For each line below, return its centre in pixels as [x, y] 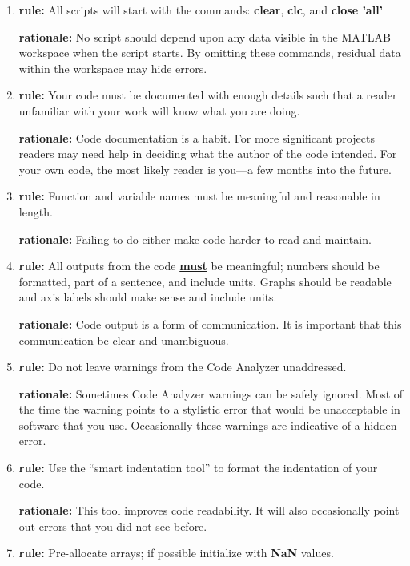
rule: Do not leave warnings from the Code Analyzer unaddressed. [183, 367]
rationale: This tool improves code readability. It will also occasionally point [209, 510]
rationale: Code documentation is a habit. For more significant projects [197, 137]
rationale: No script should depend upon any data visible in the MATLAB [205, 36]
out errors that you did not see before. [113, 526]
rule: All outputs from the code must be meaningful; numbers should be [199, 266]
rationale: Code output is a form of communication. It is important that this [210, 323]
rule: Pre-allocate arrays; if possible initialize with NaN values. [176, 553]
